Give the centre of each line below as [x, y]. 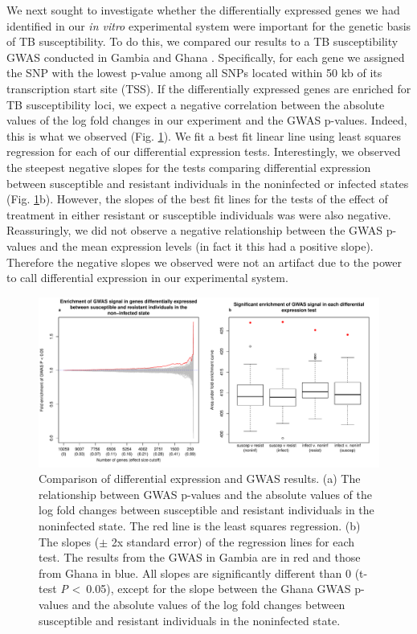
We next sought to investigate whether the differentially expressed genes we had [203, 10]
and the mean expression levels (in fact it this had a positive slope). [206, 245]
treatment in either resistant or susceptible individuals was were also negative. [199, 214]
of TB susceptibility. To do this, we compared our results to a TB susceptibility [202, 41]
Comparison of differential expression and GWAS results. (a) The [200, 479]
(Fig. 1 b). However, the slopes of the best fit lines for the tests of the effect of [197, 199]
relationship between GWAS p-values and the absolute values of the [206, 494]
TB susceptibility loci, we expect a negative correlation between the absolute [196, 104]
